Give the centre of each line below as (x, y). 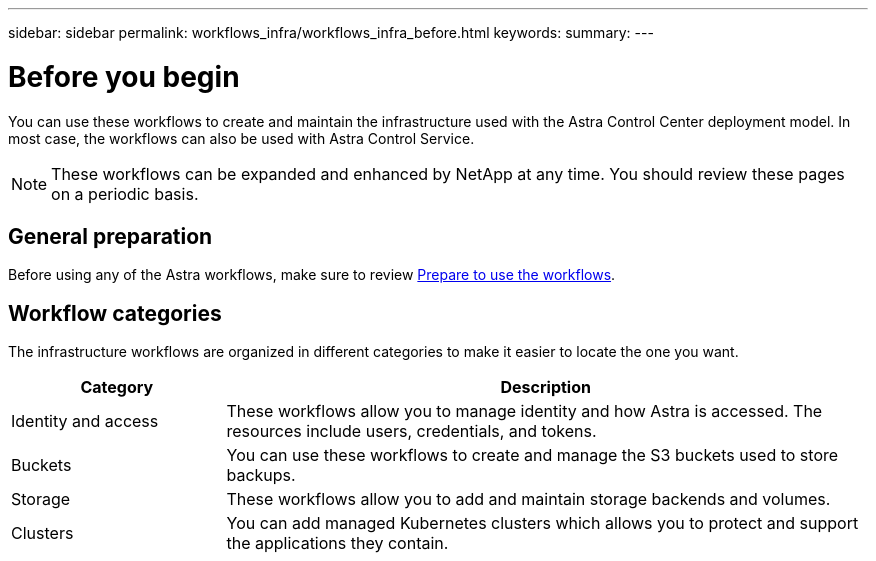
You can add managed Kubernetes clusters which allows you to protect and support (542, 523)
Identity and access (85, 421)
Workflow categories (115, 313)
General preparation (110, 236)
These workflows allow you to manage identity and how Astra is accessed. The (524, 411)
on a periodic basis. (125, 193)
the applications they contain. (337, 543)
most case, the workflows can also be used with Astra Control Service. (241, 138)
